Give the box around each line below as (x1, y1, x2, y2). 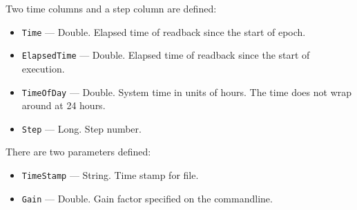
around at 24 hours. (21, 98, 106, 113)
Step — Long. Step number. (21, 121, 142, 135)
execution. (21, 61, 65, 75)
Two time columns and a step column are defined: (6, 1, 217, 15)
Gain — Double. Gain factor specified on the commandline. (21, 191, 273, 205)
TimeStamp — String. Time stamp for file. (21, 168, 199, 182)
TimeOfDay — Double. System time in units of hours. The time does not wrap (21, 84, 352, 99)
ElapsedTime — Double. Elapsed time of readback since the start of (21, 48, 310, 62)
